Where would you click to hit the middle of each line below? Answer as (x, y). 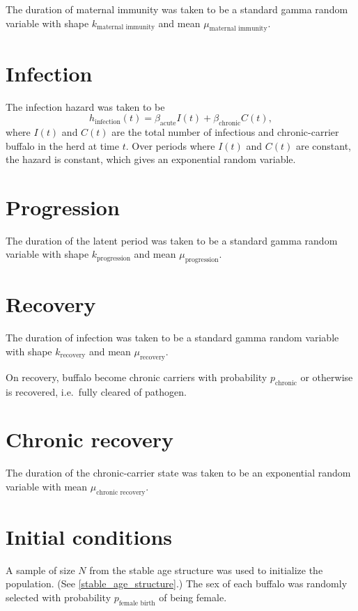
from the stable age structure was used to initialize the (206, 570)
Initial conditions (89, 536)
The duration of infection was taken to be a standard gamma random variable (172, 338)
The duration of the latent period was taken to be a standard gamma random (172, 240)
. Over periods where (170, 145)
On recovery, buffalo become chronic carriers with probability (137, 377)
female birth (137, 603)
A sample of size (40, 570)
